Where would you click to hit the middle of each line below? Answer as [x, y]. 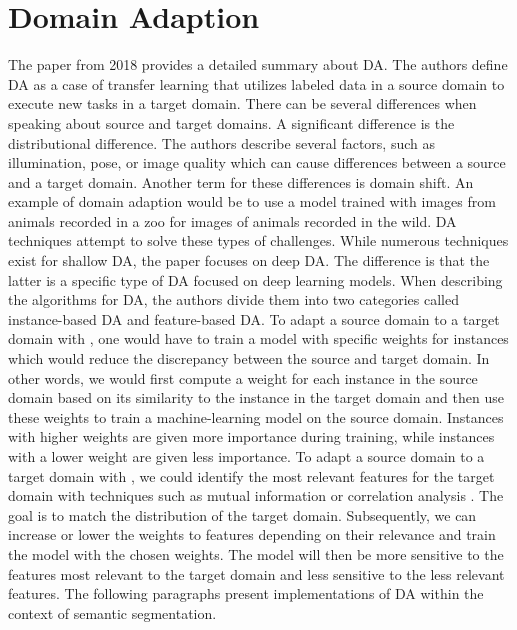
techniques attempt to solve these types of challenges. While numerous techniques [258, 240]
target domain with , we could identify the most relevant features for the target [251, 475]
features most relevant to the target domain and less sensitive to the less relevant [256, 573]
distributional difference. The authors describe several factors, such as [221, 142]
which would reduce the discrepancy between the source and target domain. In [249, 358]
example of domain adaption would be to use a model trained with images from [252, 201]
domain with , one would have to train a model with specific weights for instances [258, 338]
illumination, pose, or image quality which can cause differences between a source [257, 162]
